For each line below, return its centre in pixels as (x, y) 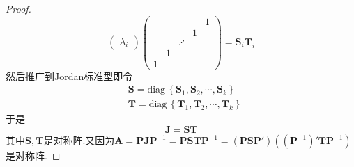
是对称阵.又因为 (79, 140)
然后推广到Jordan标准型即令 (69, 75)
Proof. (18, 8)
